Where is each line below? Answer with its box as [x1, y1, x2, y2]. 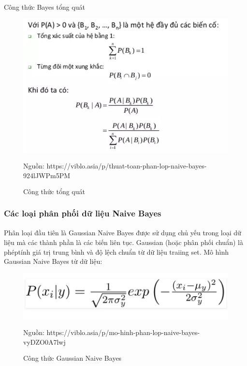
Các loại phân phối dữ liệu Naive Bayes [4, 207, 161, 219]
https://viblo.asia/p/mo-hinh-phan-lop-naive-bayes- [46, 327, 200, 337]
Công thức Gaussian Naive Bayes [23, 353, 122, 363]
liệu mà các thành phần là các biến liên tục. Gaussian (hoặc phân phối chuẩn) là [4, 237, 243, 247]
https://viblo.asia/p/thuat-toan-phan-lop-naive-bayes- [46, 161, 207, 171]
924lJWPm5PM [23, 170, 71, 180]
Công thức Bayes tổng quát [4, 1, 85, 12]
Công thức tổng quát [23, 186, 85, 197]
